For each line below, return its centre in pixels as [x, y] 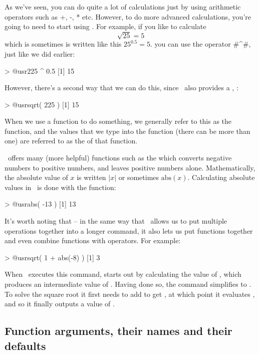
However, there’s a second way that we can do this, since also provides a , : [121, 87]
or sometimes [139, 177]
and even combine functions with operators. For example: [93, 240]
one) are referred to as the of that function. [71, 141]
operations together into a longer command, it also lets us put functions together [129, 230]
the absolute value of [36, 177]
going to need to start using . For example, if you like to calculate [105, 26]
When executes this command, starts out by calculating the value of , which [123, 274]
